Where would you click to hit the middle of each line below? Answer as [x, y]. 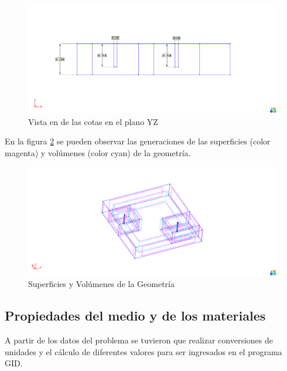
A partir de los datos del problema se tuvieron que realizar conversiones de [139, 340]
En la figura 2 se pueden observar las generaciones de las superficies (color [138, 141]
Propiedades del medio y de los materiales [135, 316]
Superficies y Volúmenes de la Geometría [101, 284]
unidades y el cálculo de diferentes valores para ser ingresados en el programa [143, 351]
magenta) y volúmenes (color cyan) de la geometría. [98, 152]
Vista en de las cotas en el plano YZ [93, 121]
